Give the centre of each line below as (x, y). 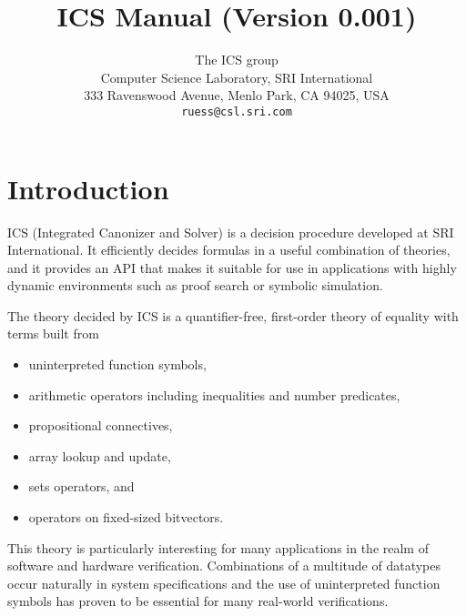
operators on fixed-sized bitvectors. (126, 517)
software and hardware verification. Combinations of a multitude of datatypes (224, 566)
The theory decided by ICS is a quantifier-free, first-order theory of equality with (233, 315)
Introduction (88, 188)
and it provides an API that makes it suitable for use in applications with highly (232, 267)
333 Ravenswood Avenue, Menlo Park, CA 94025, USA (237, 95)
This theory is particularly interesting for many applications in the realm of (218, 547)
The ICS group (237, 60)
